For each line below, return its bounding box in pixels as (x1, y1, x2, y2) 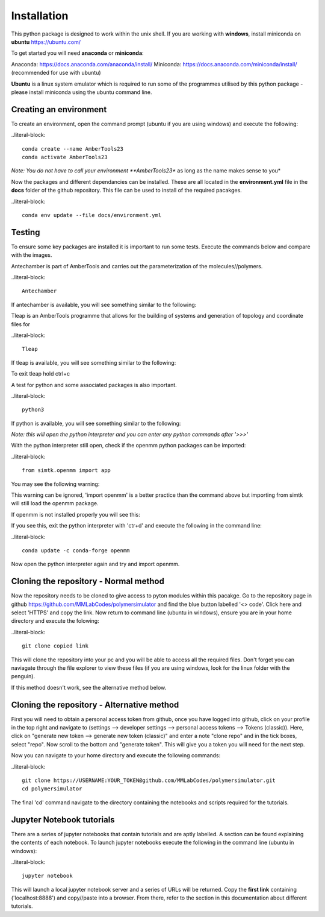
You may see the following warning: (11, 480, 100, 488)
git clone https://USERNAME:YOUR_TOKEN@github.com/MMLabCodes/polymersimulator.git (22, 777, 276, 784)
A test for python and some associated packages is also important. (11, 381, 177, 388)
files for (11, 320, 30, 328)
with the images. (11, 251, 52, 259)
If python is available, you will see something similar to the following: (11, 420, 181, 427)
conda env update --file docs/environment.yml (22, 212, 162, 218)
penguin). (11, 673, 36, 680)
